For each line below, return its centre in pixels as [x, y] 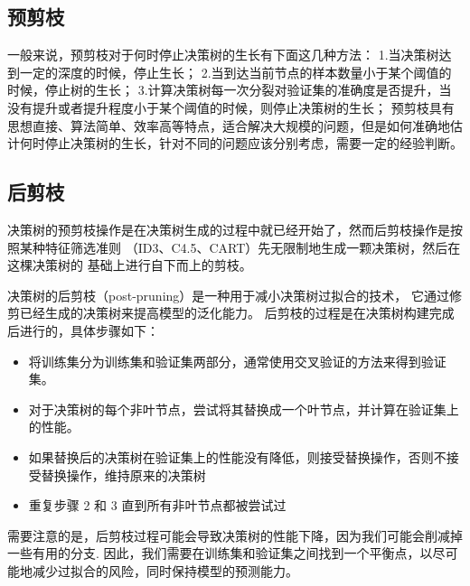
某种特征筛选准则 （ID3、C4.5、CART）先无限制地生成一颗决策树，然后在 [240, 247]
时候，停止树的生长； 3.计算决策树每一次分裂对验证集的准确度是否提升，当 [230, 90]
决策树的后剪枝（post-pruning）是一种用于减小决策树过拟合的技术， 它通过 [228, 295]
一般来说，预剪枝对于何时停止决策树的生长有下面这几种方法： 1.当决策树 [223, 55]
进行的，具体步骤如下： [89, 330]
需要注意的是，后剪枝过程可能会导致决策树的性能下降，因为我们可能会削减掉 [235, 535]
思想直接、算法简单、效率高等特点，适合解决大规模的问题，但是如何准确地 [229, 125]
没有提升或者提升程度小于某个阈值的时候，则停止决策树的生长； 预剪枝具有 [231, 107]
